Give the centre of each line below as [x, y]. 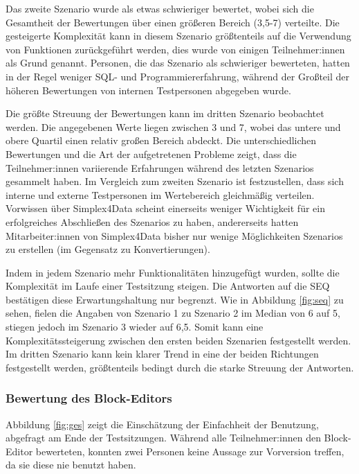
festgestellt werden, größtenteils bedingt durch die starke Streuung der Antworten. [180, 367]
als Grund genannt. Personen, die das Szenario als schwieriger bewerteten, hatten [178, 63]
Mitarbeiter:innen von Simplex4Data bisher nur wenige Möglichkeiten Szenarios [174, 235]
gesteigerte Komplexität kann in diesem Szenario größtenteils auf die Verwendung [178, 36]
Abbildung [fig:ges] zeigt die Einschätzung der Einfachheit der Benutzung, [162, 424]
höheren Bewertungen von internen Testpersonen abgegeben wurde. [148, 90]
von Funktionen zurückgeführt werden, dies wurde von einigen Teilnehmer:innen [175, 49]
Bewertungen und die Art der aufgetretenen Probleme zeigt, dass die [151, 153]
